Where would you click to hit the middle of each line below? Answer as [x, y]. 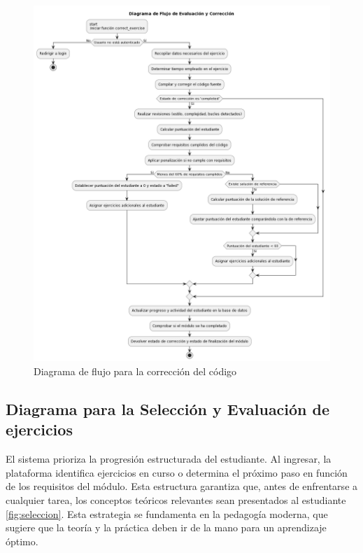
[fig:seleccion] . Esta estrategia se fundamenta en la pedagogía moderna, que [167, 513]
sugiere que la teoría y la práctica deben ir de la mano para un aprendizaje [166, 527]
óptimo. [22, 541]
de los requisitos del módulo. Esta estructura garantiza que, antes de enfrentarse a [182, 486]
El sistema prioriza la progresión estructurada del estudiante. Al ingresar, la [169, 459]
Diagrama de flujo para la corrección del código [135, 371]
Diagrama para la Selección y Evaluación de [168, 408]
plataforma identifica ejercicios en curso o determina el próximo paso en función [177, 472]
